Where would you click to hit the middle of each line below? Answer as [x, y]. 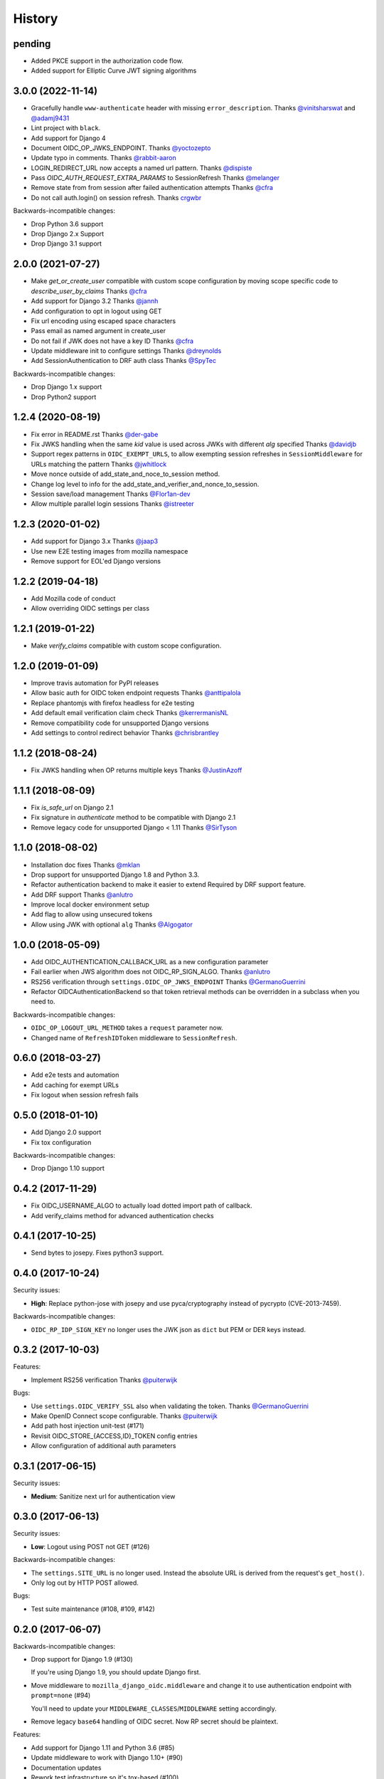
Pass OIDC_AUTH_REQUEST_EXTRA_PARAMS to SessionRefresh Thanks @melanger [155, 178]
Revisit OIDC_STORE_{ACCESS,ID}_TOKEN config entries [114, 1436]
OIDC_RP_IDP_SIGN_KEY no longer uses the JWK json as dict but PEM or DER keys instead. [168, 1329]
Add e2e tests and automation [75, 1075]
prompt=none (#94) [61, 1695]
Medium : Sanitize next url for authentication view [103, 1496]
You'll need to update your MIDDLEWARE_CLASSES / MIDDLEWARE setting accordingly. [154, 1709]
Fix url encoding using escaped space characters [103, 321]
